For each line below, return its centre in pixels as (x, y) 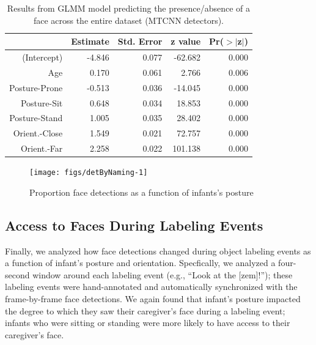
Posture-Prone (36, 87)
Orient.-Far (42, 148)
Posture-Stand (36, 118)
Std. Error (140, 41)
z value (186, 41)
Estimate (90, 41)
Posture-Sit (42, 102)
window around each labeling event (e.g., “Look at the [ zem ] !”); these (163, 274)
